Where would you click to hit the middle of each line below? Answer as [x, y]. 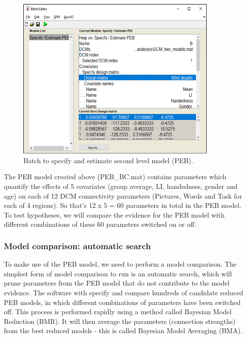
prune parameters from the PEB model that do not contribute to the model [117, 283]
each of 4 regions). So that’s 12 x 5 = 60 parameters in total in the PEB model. [123, 205]
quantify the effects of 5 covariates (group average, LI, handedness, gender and [121, 186]
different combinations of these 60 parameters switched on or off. [100, 224]
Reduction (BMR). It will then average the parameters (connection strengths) [120, 321]
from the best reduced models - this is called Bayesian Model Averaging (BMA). [123, 331]
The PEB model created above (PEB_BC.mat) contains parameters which [115, 177]
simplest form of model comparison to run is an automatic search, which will [118, 273]
